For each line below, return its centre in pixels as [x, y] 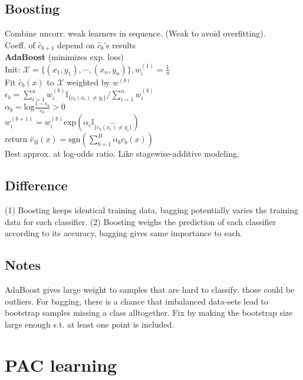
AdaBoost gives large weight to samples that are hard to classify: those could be [150, 290]
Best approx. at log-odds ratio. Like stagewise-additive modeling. [122, 153]
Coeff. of [20, 44]
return [16, 139]
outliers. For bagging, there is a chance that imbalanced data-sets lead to [137, 301]
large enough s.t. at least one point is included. [90, 324]
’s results [120, 44]
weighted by [88, 82]
